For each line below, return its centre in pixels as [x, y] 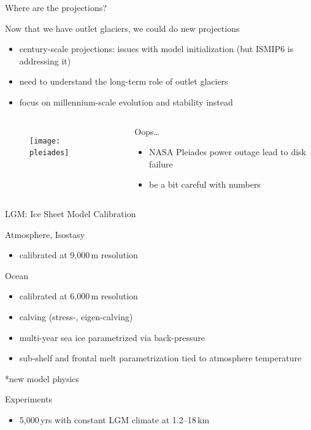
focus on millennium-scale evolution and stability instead [126, 102]
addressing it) [45, 60]
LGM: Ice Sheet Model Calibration [71, 213]
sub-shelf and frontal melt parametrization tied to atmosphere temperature [160, 358]
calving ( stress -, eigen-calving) [76, 316]
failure [161, 163]
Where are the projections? [56, 7]
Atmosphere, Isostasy [45, 234]
